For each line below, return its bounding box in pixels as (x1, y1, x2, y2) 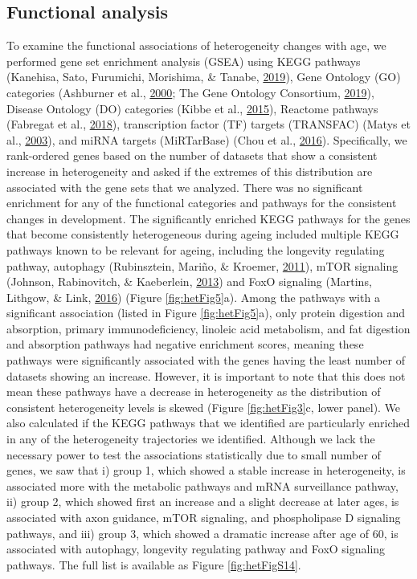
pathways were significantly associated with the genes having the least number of (6, 352, 405, 369)
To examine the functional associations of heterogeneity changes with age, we (6, 37, 386, 54)
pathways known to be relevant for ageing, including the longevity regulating (6, 241, 385, 258)
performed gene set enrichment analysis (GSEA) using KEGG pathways (6, 52, 361, 69)
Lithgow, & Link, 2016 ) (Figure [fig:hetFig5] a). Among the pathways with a (6, 288, 380, 305)
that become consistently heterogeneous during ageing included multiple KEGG (6, 226, 399, 243)
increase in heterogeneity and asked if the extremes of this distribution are (6, 162, 373, 179)
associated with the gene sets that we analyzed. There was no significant (6, 178, 363, 195)
